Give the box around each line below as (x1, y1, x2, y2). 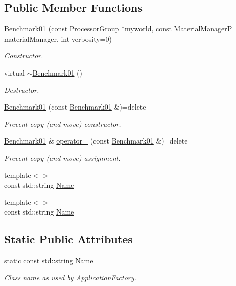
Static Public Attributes (4, 231, 133, 247)
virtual (4, 67, 25, 78)
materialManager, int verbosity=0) (4, 33, 112, 44)
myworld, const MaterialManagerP (124, 23, 232, 34)
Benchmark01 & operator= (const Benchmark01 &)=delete (4, 135, 188, 146)
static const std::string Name (4, 255, 93, 266)
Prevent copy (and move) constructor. (4, 118, 121, 129)
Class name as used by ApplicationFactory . (4, 272, 136, 282)
